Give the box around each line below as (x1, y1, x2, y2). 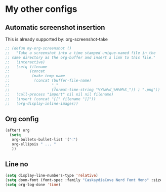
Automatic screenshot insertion (5, 23, 105, 32)
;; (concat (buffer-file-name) (5, 78, 92, 83)
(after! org (5, 128, 30, 133)
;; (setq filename (5, 64, 48, 69)
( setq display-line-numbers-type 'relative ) (5, 173, 98, 178)
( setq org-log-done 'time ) (5, 182, 61, 188)
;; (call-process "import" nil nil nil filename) (5, 92, 114, 97)
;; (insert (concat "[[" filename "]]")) (5, 96, 96, 101)
